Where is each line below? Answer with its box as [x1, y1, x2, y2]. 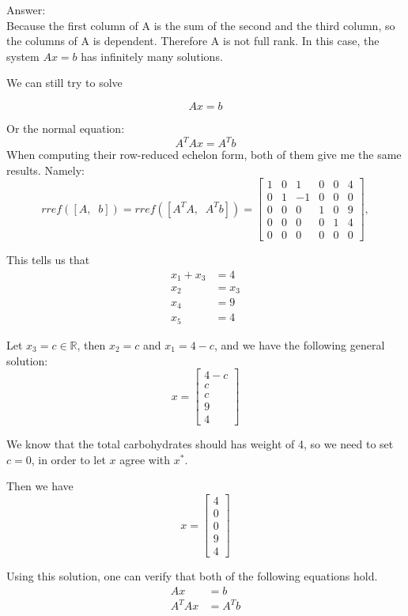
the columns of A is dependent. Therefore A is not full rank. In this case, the [6, 32, 380, 49]
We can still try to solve [6, 74, 123, 91]
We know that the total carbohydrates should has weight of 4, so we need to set [6, 436, 394, 452]
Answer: [6, 2, 46, 17]
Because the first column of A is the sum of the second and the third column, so [6, 17, 395, 33]
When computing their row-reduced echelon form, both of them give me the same [6, 146, 402, 163]
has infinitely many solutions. [81, 47, 223, 64]
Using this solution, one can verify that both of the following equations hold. [6, 568, 378, 584]
